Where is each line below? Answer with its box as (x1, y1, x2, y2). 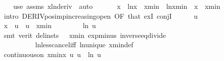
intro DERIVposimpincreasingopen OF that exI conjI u (3, 10, 198, 21)
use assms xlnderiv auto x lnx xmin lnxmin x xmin (13, 1, 221, 11)
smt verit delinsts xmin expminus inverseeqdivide (3, 30, 166, 40)
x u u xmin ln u (3, 20, 96, 30)
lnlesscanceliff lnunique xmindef (35, 39, 134, 50)
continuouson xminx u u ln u (3, 49, 101, 59)
